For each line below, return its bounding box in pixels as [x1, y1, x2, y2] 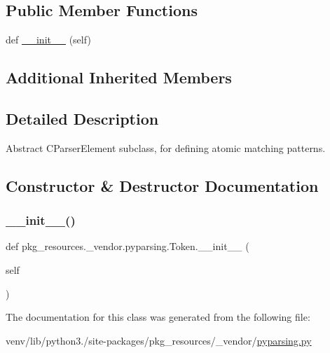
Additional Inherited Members [6, 67, 232, 88]
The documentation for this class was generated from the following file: [6, 310, 310, 324]
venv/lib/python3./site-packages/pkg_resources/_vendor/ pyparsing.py [6, 333, 312, 347]
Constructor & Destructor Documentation [6, 174, 319, 196]
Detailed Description [6, 107, 159, 129]
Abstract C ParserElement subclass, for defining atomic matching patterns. [6, 140, 326, 155]
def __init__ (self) [6, 32, 91, 47]
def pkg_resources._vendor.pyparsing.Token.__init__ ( [6, 239, 249, 254]
